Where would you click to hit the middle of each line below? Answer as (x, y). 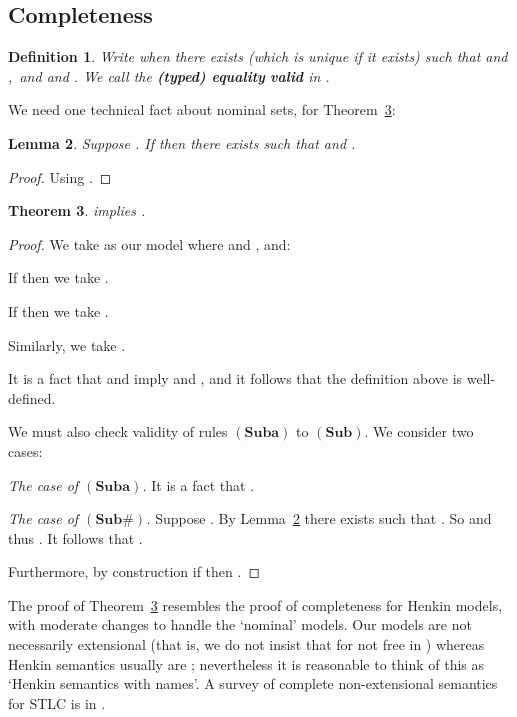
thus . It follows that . (75, 537)
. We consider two (419, 431)
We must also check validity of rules (118, 431)
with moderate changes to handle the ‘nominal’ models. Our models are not (240, 624)
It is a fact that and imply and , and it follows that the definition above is (235, 378)
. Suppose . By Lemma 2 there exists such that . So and (319, 518)
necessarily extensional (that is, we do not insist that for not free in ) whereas (246, 644)
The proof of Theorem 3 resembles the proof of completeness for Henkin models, (255, 604)
